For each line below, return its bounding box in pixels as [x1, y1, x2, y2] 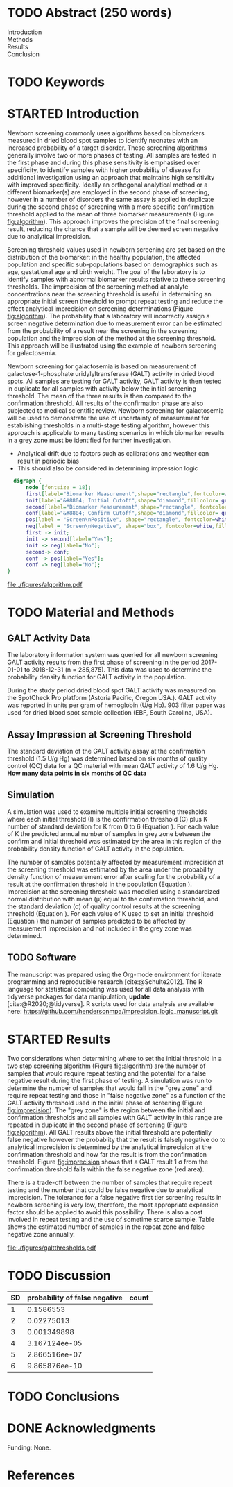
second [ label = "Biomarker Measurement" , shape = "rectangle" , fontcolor [25, 503, 228, 511]
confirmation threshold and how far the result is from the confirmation [7, 1150, 207, 1158]
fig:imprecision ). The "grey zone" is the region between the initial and [7, 1105, 206, 1114]
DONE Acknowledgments [7, 1420, 156, 1436]
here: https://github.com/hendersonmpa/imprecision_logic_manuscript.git [7, 1007, 218, 1015]
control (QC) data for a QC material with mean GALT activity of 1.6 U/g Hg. [7, 762, 218, 770]
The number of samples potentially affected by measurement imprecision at [7, 858, 224, 866]
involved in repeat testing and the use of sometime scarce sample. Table [7, 1215, 215, 1223]
